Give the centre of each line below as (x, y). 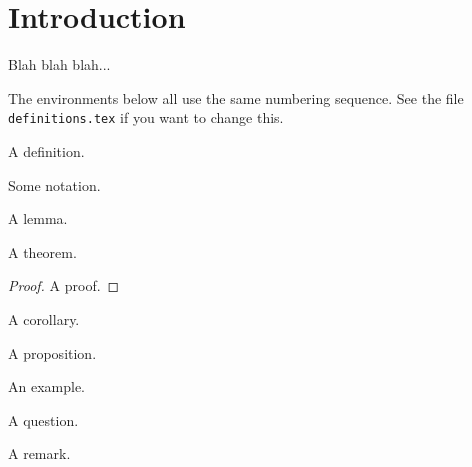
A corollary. (44, 318)
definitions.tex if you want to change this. (146, 117)
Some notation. (54, 184)
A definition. (46, 150)
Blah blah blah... (59, 64)
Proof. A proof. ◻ (64, 285)
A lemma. (38, 218)
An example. (46, 386)
